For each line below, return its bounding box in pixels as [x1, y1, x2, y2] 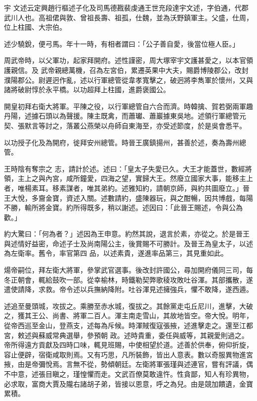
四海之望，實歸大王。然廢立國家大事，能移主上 [100, 173, 253, 183]
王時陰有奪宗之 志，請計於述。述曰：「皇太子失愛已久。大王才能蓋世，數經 [4, 163, 245, 173]
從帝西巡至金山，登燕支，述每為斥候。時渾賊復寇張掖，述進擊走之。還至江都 [4, 320, 253, 331]
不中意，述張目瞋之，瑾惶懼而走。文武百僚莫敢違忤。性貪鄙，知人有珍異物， [4, 369, 253, 379]
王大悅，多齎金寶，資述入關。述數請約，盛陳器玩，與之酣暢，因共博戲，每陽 [4, 192, 253, 203]
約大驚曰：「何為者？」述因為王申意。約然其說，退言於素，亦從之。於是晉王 [4, 229, 250, 239]
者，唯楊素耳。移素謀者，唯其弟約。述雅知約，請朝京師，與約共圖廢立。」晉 [4, 182, 250, 193]
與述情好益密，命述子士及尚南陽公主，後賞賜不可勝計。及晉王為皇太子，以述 [4, 238, 253, 248]
